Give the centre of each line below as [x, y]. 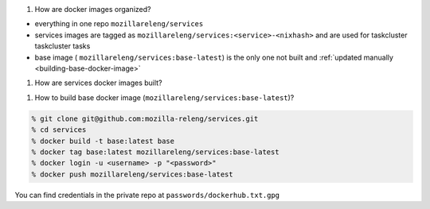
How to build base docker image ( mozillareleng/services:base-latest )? [164, 97]
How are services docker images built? [98, 83]
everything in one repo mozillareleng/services [119, 24]
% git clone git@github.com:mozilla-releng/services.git [145, 118]
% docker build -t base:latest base [103, 141]
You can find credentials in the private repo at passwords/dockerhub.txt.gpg [147, 195]
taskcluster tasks [63, 46]
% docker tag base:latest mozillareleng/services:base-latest [155, 152]
